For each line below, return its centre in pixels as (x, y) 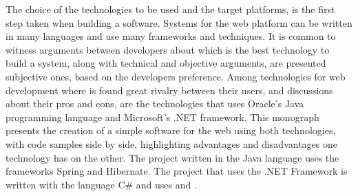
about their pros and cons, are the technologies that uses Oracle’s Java (155, 104)
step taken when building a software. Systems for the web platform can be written (179, 22)
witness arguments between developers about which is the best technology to (168, 49)
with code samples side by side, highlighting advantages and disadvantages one (171, 143)
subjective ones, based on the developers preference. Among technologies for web (176, 76)
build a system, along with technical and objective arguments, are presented (166, 63)
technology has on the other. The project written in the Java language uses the (172, 157)
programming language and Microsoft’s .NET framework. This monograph (162, 117)
